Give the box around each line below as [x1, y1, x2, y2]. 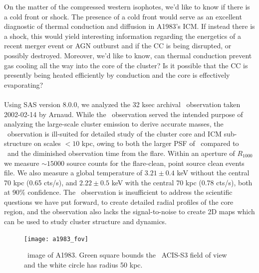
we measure [4, 157, 39, 168]
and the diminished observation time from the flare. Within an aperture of [7, 147, 235, 158]
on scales [34, 138, 61, 148]
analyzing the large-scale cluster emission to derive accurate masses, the [4, 119, 224, 129]
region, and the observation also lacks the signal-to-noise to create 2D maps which [4, 206, 255, 217]
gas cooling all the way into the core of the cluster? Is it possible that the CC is [4, 60, 248, 70]
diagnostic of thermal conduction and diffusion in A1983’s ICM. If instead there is [4, 21, 255, 31]
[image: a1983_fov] [24, 235, 88, 243]
